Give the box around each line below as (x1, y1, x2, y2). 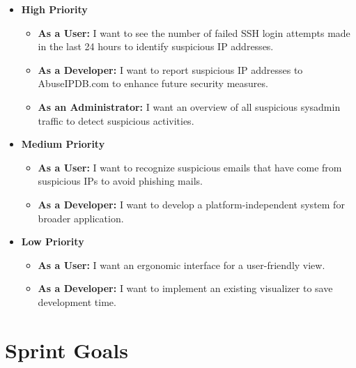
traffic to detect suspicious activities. (38, 113, 194, 128)
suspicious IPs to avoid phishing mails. (38, 174, 203, 188)
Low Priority (21, 234, 84, 249)
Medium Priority (21, 137, 105, 151)
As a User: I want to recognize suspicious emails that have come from (38, 160, 342, 174)
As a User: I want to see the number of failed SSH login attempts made (38, 25, 350, 40)
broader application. (38, 210, 124, 225)
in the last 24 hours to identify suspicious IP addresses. (38, 39, 274, 54)
